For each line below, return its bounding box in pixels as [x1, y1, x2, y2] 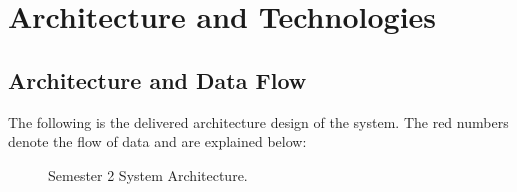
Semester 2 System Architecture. [48, 164, 248, 185]
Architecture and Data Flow [8, 64, 307, 95]
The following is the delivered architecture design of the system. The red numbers [8, 111, 509, 132]
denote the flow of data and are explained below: [8, 131, 307, 152]
